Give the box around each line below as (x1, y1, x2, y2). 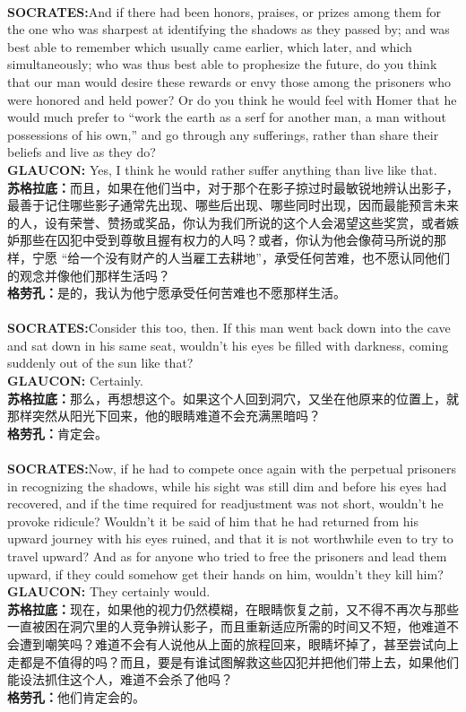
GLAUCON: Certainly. (7, 371, 143, 390)
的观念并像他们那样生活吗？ (7, 265, 170, 284)
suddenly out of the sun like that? (7, 353, 194, 372)
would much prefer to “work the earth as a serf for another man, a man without (7, 108, 447, 126)
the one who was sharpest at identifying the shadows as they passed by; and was (7, 20, 450, 39)
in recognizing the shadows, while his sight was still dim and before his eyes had (7, 476, 447, 495)
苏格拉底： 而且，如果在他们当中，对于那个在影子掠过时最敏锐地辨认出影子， (7, 178, 459, 196)
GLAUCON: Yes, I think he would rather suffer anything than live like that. (7, 160, 437, 178)
